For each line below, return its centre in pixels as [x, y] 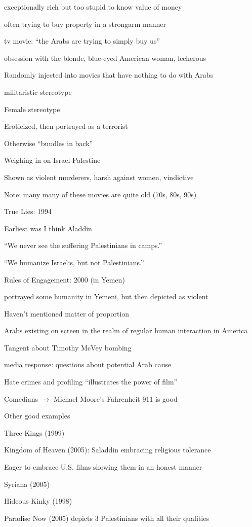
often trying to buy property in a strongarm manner [85, 24]
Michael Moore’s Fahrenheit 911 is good [116, 398]
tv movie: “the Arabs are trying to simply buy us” [82, 41]
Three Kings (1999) [34, 432]
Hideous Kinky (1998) [38, 501]
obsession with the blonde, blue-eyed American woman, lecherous [105, 58]
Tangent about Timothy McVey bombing [68, 347]
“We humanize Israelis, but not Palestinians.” [74, 262]
